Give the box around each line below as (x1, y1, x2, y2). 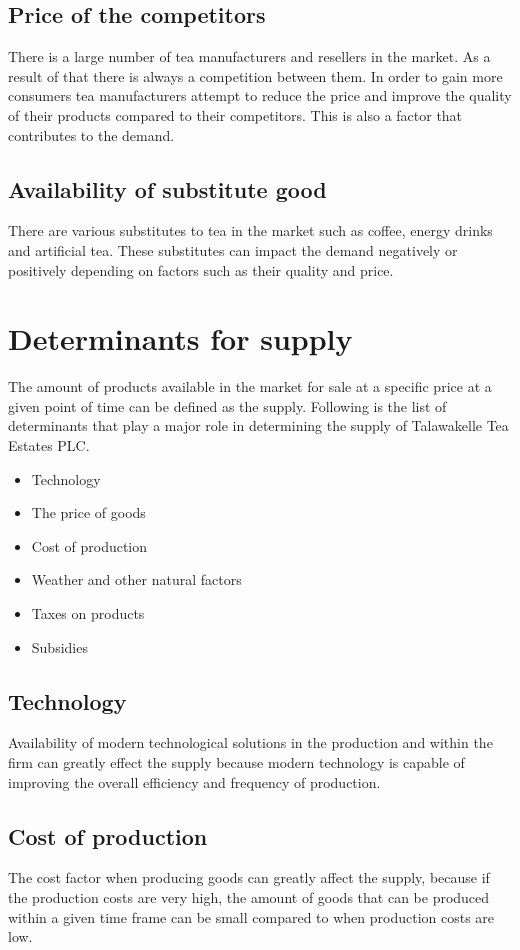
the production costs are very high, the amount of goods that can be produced (8, 887, 490, 907)
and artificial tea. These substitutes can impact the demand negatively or (8, 239, 458, 260)
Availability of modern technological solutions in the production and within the (8, 732, 493, 753)
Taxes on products (31, 603, 145, 624)
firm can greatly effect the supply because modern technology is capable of (8, 752, 465, 773)
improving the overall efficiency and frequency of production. (8, 771, 381, 792)
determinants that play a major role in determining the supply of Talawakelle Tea (8, 415, 509, 436)
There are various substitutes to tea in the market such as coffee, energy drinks (8, 220, 493, 241)
